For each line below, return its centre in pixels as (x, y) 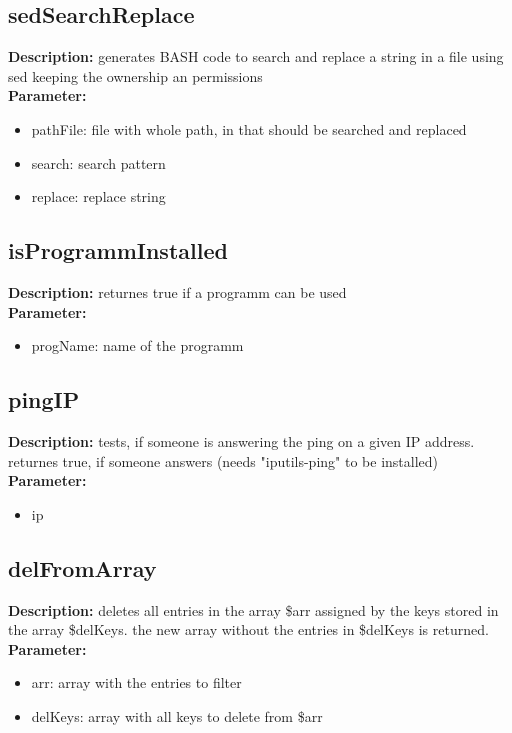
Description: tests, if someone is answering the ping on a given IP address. (241, 440)
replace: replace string (98, 196)
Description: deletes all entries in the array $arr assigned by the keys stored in (253, 609)
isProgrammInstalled (118, 250)
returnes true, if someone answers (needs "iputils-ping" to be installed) (223, 460)
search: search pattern (98, 162)
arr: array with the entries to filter (136, 682)
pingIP (44, 399)
